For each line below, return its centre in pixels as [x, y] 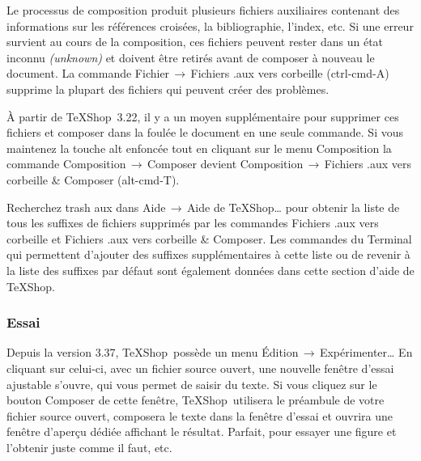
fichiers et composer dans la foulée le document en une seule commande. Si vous [205, 132]
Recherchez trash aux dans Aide [86, 207]
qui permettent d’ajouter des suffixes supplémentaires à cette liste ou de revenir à [208, 254]
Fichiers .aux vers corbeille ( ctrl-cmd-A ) [290, 73]
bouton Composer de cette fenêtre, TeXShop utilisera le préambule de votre [196, 400]
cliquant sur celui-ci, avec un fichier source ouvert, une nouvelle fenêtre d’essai [200, 368]
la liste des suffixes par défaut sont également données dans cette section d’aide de [210, 270]
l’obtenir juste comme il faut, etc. [89, 447]
